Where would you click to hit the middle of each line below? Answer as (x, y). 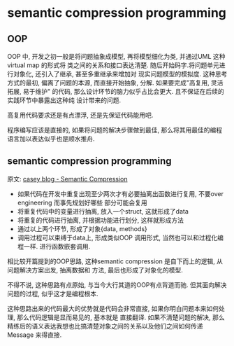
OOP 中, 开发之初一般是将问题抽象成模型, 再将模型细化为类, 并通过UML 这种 (116, 56)
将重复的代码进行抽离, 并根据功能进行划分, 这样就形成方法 (100, 220)
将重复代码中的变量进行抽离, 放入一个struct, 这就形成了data (103, 211)
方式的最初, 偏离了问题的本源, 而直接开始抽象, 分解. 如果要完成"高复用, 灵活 (115, 83)
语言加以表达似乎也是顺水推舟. (51, 139)
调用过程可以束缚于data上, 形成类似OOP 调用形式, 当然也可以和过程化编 (120, 237)
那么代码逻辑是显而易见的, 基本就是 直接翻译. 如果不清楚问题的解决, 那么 (120, 317)
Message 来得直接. (35, 335)
